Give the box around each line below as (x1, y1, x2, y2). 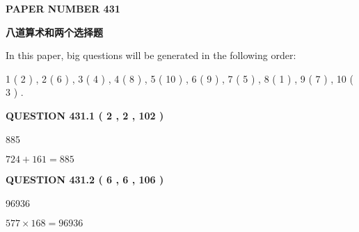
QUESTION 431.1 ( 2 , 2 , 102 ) (6, 108, 164, 122)
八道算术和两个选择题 (6, 24, 103, 39)
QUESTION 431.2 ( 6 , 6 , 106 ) (6, 172, 164, 187)
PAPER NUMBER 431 (6, 1, 120, 15)
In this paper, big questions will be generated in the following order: (6, 48, 296, 63)
